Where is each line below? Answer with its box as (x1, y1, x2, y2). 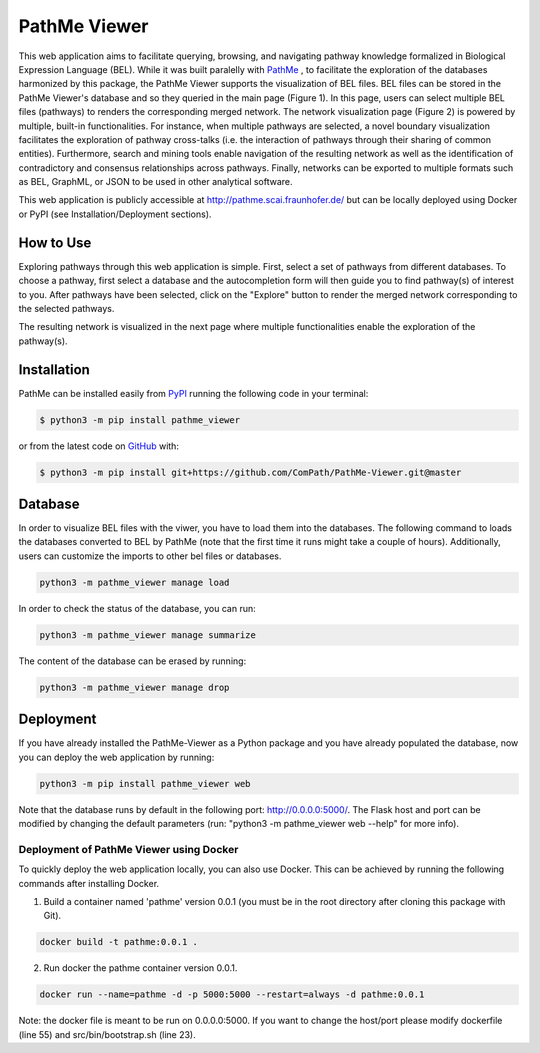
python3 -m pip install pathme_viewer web (39, 778, 251, 789)
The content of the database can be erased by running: (18, 655, 247, 667)
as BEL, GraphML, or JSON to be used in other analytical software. (18, 176, 294, 188)
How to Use (18, 234, 92, 251)
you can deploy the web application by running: (18, 751, 215, 763)
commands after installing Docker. (18, 877, 160, 889)
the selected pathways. (18, 302, 115, 314)
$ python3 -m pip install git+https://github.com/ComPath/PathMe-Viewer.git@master (39, 466, 462, 478)
